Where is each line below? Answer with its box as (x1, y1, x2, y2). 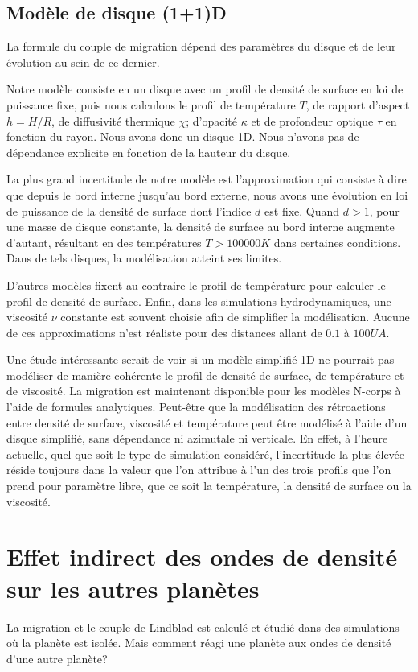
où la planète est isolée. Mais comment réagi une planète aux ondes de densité (6, 634, 391, 651)
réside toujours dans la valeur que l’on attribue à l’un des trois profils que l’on (6, 461, 391, 478)
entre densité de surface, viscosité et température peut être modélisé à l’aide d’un (6, 414, 408, 431)
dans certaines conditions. (273, 233, 401, 250)
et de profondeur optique (251, 112, 374, 129)
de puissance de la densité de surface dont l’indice (6, 202, 252, 219)
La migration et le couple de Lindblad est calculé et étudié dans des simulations (6, 618, 400, 635)
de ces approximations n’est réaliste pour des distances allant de (6, 324, 322, 340)
